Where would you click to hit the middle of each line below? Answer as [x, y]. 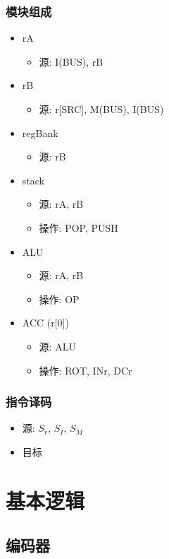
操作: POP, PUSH [79, 227]
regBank [40, 133]
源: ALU [57, 346]
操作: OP [59, 299]
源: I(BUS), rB [71, 61]
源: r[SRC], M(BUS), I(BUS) [101, 109]
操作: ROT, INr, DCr [86, 370]
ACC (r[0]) [45, 323]
